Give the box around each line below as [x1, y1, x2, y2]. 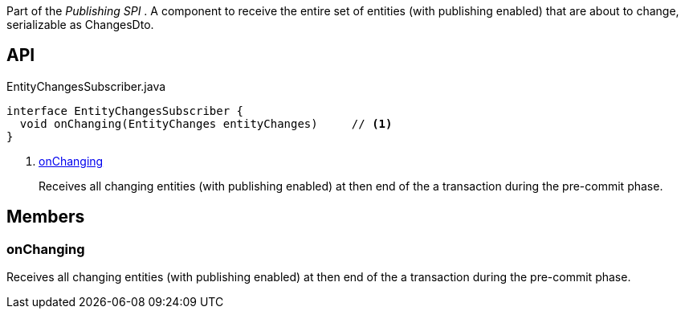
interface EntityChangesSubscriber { [6, 104, 244, 117]
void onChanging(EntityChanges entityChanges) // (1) [19, 117, 393, 130]
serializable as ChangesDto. [6, 18, 154, 31]
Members [6, 207, 85, 227]
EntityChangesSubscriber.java [6, 79, 166, 93]
